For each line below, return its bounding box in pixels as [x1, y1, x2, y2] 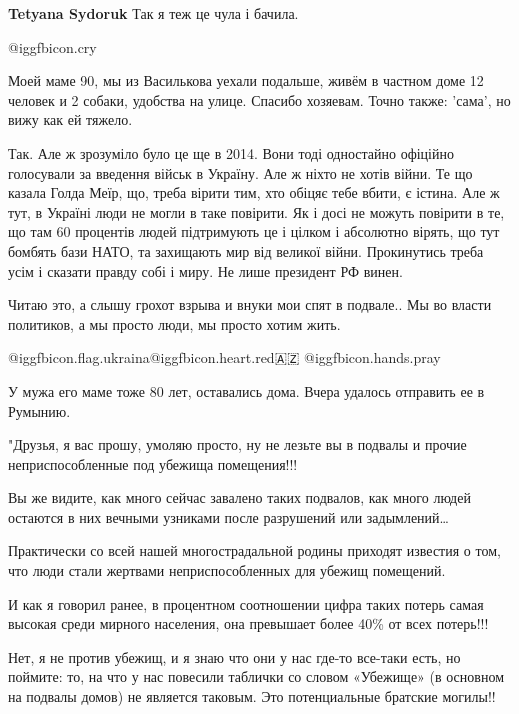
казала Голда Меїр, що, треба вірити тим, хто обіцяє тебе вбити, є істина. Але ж [8, 182, 500, 203]
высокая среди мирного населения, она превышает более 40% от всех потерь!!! [8, 613, 489, 634]
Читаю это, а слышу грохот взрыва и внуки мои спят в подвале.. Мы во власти [8, 294, 492, 315]
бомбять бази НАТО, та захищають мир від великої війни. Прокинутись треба [8, 240, 484, 261]
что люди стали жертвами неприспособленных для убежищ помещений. [8, 560, 446, 581]
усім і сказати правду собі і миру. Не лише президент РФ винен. [8, 260, 403, 281]
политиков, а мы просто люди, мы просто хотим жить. [8, 313, 341, 334]
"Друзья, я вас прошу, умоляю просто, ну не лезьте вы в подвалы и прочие [8, 434, 467, 455]
